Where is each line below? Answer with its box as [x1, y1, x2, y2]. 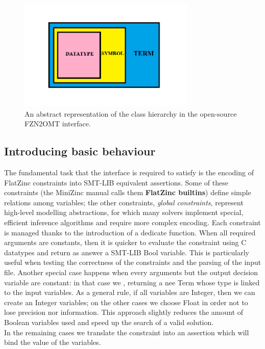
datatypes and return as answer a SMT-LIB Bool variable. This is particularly [4, 247, 249, 257]
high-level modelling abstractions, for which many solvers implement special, [4, 207, 244, 218]
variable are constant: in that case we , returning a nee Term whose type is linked [4, 277, 260, 287]
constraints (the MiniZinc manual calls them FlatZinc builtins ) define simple [4, 187, 251, 198]
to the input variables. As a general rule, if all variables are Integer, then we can [4, 287, 255, 298]
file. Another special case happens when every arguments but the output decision [4, 267, 258, 278]
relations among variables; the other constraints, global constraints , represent [4, 197, 244, 207]
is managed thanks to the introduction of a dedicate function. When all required [4, 227, 256, 237]
